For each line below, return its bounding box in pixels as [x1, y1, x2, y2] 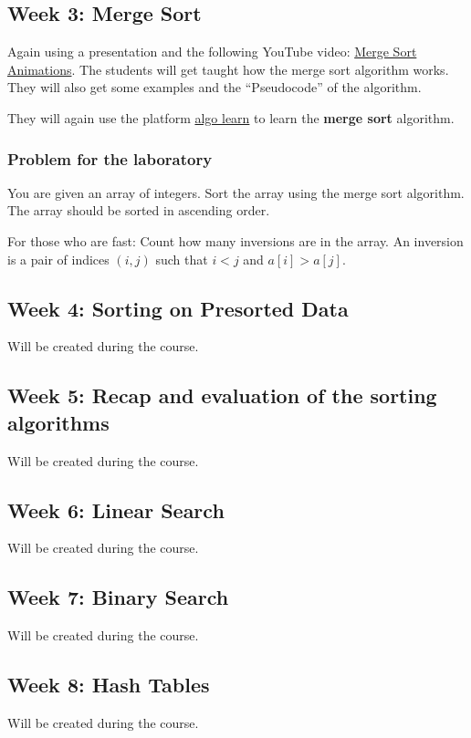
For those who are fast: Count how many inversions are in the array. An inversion [7, 231, 464, 250]
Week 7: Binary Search [7, 583, 229, 611]
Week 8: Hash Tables [7, 670, 210, 699]
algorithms [7, 408, 110, 436]
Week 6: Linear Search [7, 495, 225, 524]
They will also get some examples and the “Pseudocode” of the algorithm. [7, 78, 422, 97]
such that [155, 249, 208, 268]
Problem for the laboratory [7, 147, 213, 170]
